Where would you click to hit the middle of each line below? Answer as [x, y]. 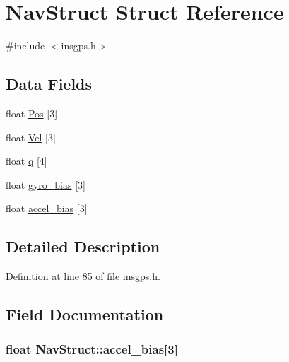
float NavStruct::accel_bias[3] [92, 349]
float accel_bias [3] [47, 208]
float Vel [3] [31, 137]
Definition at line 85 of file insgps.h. [83, 276]
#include [25, 46]
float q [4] [26, 161]
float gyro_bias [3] [46, 184]
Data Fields [49, 84]
